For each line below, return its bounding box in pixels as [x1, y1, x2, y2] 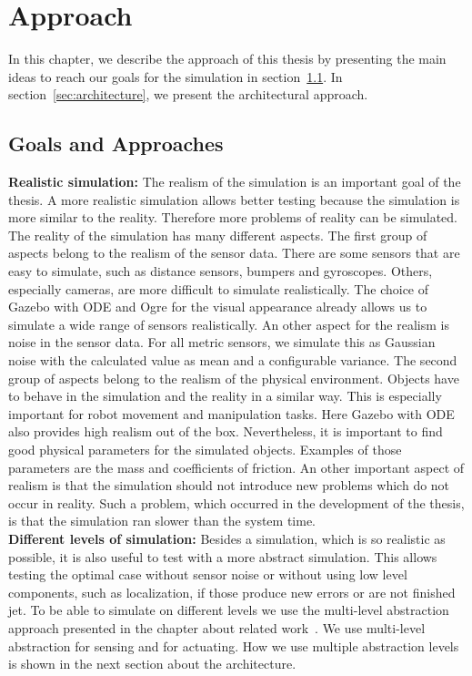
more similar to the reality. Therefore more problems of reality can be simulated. [8, 208, 458, 227]
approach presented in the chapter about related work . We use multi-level [8, 618, 426, 637]
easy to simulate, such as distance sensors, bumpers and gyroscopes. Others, [8, 261, 433, 281]
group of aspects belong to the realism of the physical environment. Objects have [8, 368, 459, 387]
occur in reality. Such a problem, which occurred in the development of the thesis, [8, 493, 465, 512]
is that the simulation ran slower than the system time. [8, 511, 316, 530]
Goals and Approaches [8, 129, 224, 158]
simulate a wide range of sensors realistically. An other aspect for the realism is [8, 314, 449, 333]
